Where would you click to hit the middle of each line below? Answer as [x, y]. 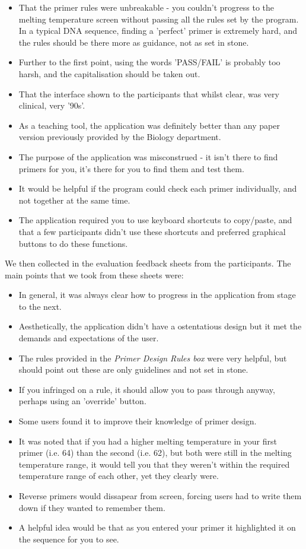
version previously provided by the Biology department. [120, 137]
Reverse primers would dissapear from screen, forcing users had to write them [160, 496]
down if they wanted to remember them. [92, 507]
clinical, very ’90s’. [52, 105]
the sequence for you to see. [69, 539]
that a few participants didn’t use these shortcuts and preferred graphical [152, 231]
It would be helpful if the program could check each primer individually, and [158, 188]
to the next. [40, 306]
